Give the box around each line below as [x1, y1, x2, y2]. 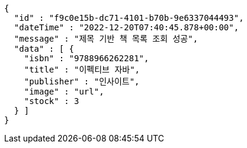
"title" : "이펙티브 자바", [24, 65, 140, 74]
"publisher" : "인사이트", [24, 77, 140, 86]
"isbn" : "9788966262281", [24, 53, 149, 63]
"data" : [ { [14, 44, 75, 53]
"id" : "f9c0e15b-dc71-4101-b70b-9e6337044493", [14, 13, 244, 23]
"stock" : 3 [24, 96, 79, 106]
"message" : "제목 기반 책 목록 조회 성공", [14, 34, 198, 43]
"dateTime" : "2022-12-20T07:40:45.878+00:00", [14, 23, 239, 32]
